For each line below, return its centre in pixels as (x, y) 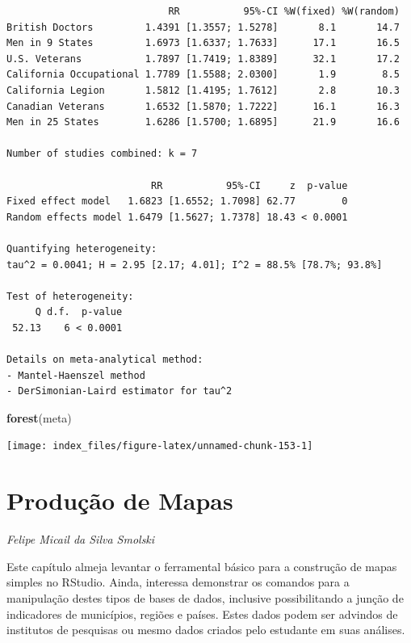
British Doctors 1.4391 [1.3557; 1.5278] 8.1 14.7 (203, 27)
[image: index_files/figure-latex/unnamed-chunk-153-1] (160, 446)
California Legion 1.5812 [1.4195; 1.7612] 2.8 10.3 (203, 90)
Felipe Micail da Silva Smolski (81, 539)
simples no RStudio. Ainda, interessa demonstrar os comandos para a (178, 582)
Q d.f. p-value (79, 312)
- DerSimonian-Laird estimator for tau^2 (120, 391)
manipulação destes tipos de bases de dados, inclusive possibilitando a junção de (205, 598)
